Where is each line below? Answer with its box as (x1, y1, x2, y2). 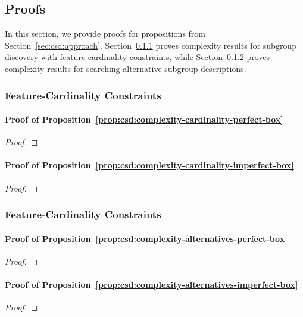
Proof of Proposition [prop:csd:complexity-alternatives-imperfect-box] (5, 278, 298, 291)
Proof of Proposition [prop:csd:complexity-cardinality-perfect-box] (5, 113, 283, 125)
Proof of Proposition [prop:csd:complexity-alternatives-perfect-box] (5, 232, 288, 244)
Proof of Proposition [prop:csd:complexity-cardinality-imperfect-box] (5, 159, 294, 171)
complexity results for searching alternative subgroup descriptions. (5, 62, 246, 74)
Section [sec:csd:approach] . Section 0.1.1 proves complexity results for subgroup (5, 39, 296, 51)
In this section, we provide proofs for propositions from (5, 27, 205, 40)
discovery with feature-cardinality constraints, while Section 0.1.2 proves (5, 51, 270, 63)
